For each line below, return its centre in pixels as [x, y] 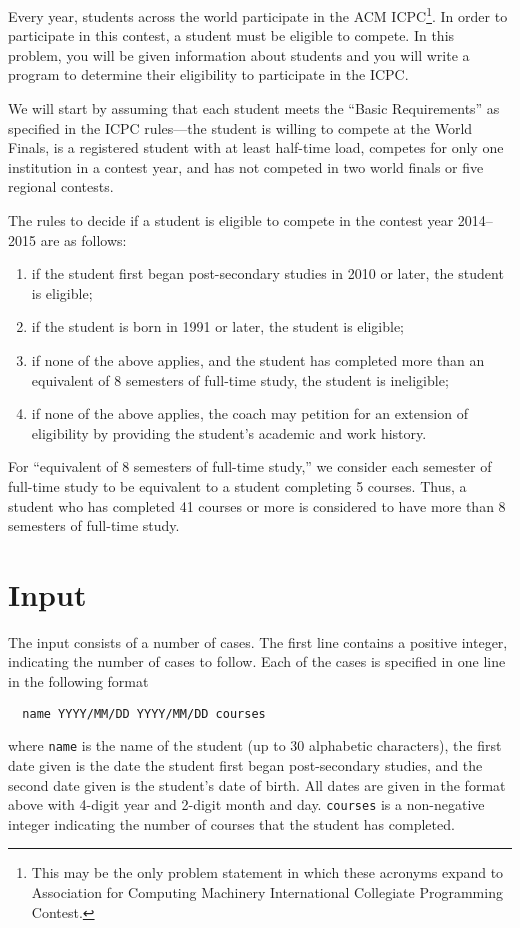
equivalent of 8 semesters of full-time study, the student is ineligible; [240, 379]
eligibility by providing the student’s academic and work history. [229, 432]
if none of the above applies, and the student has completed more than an [258, 359]
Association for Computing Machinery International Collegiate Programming [267, 891]
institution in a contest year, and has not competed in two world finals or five [246, 166]
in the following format [78, 681]
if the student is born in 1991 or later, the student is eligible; [218, 326]
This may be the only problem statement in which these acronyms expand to [267, 872]
